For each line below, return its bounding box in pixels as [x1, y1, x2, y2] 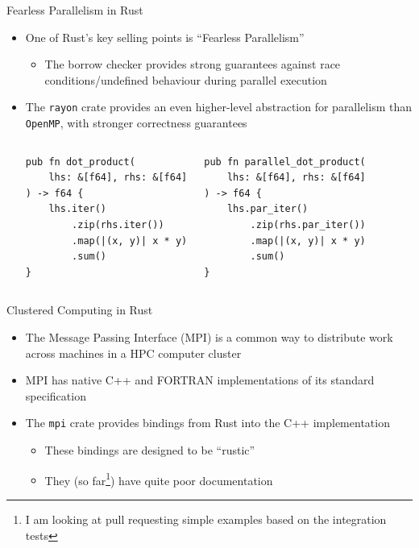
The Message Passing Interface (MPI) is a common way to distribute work [25, 329, 393, 346]
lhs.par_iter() [226, 203, 309, 215]
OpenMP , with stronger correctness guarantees [25, 114, 247, 131]
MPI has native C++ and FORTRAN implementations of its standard [25, 372, 375, 388]
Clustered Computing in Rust [6, 301, 153, 318]
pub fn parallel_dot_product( [204, 156, 366, 168]
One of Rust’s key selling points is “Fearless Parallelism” [25, 28, 305, 45]
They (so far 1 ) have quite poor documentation [44, 469, 273, 488]
